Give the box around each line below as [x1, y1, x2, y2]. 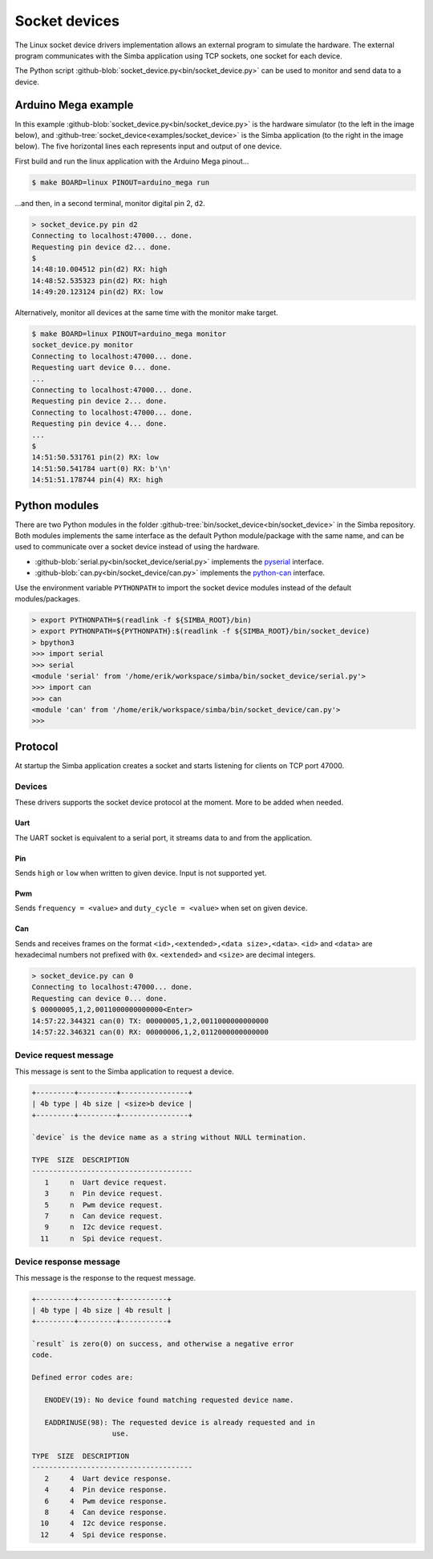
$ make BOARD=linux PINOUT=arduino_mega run [31, 177, 210, 187]
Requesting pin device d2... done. [31, 242, 172, 252]
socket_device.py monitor [31, 341, 134, 350]
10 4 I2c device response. [40, 1519, 168, 1528]
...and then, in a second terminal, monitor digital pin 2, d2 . [14, 198, 206, 208]
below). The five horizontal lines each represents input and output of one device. [14, 141, 282, 152]
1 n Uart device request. [44, 1177, 168, 1187]
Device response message [14, 1256, 120, 1267]
